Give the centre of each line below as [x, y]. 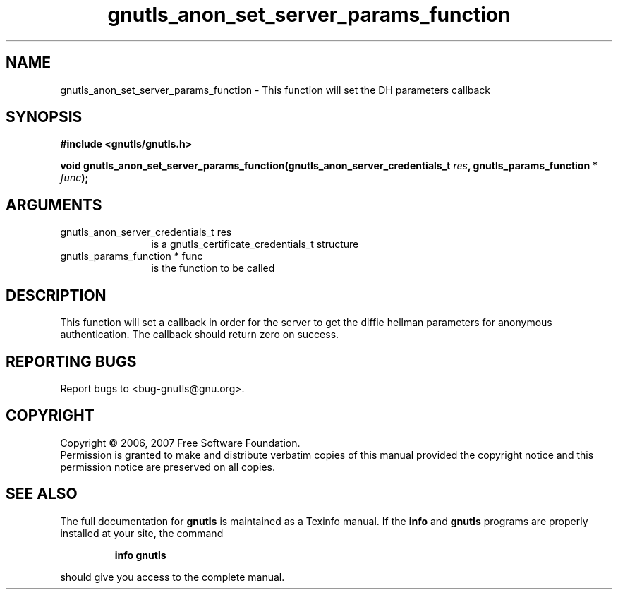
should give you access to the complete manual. [172, 577]
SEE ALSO [42, 494]
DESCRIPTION [56, 295]
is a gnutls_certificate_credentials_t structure [255, 244]
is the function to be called [213, 268]
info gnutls [140, 555]
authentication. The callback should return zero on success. [200, 335]
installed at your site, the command [142, 533]
